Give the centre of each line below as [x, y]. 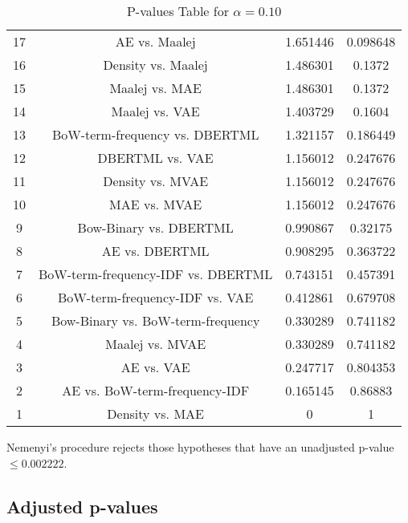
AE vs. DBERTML [155, 251]
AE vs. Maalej [155, 41]
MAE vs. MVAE [156, 204]
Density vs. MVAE [156, 181]
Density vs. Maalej [155, 65]
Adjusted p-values [82, 506]
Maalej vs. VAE [155, 111]
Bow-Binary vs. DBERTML [155, 227]
